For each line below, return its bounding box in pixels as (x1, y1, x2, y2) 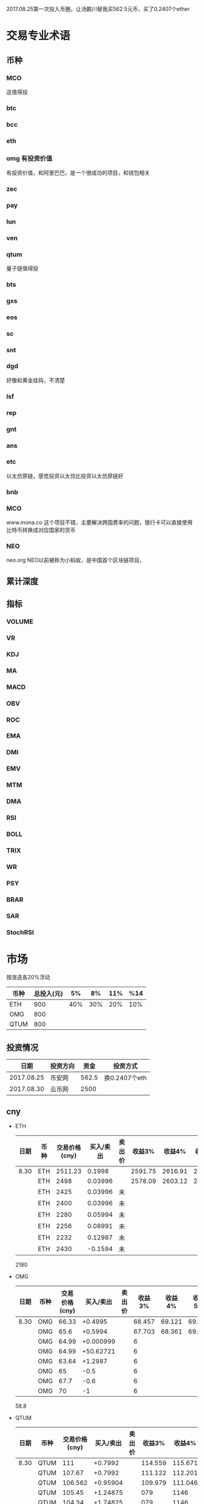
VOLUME (6, 617, 33, 626)
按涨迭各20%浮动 (6, 974, 50, 981)
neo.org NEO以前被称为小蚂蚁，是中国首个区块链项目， (6, 556, 145, 564)
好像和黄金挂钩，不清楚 (6, 377, 65, 384)
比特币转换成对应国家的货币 (6, 527, 76, 534)
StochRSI (6, 928, 35, 937)
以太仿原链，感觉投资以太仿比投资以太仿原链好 (6, 472, 123, 480)
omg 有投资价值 (6, 154, 53, 163)
